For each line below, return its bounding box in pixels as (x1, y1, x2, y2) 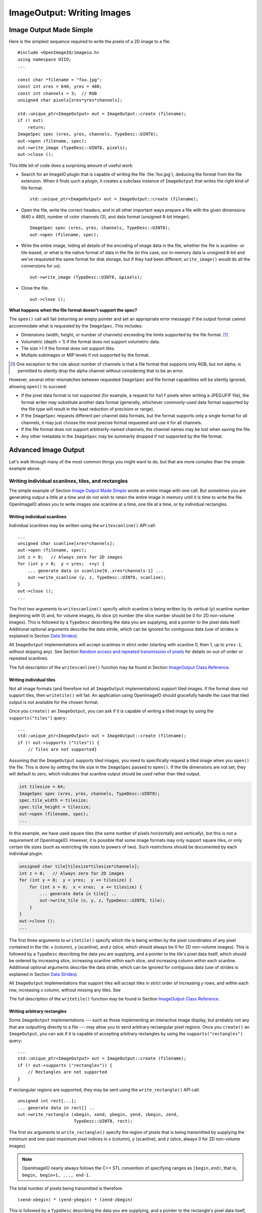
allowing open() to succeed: (9, 383, 67, 389)
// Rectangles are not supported (27, 1069, 108, 1075)
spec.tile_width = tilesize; (19, 798, 89, 803)
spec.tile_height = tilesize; (19, 804, 91, 810)
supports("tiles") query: (9, 715, 67, 721)
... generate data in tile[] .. (39, 891, 116, 896)
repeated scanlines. (9, 656, 49, 661)
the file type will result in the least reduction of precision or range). (21, 406, 155, 412)
